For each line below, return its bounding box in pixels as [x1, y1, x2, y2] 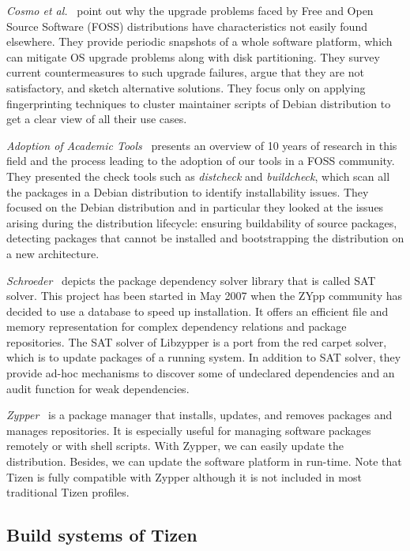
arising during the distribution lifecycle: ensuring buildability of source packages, [6, 214, 397, 231]
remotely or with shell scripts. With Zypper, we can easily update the [6, 437, 344, 454]
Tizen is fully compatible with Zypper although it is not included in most [6, 468, 362, 485]
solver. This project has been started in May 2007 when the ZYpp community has [6, 287, 402, 304]
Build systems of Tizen [6, 523, 197, 547]
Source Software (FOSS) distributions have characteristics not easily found [6, 17, 367, 34]
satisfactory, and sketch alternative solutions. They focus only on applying [6, 79, 366, 96]
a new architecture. [6, 245, 100, 261]
